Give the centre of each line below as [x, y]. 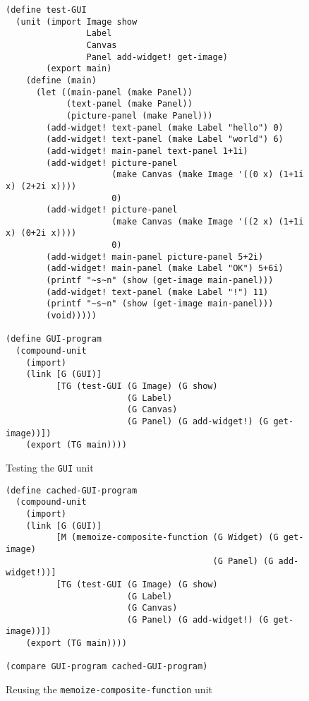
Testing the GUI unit [50, 467]
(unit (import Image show [77, 22]
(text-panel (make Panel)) [129, 104]
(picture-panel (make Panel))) [139, 115]
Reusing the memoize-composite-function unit [109, 689]
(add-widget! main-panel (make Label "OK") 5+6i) [165, 269]
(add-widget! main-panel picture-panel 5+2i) [155, 257]
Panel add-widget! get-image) [157, 57]
